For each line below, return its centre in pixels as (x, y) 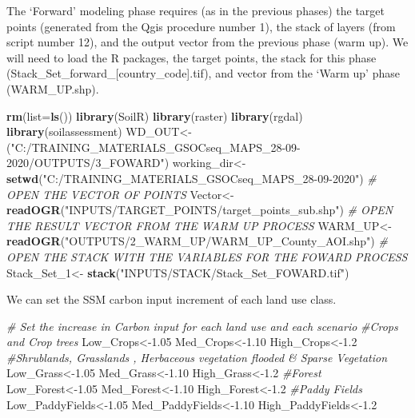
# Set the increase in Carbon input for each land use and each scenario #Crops (202, 326)
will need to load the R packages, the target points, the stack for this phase (192, 57)
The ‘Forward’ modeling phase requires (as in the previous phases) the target (196, 10)
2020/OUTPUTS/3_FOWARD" (86, 163)
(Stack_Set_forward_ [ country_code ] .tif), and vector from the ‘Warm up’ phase (203, 73)
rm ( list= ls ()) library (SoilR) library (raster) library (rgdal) (155, 115)
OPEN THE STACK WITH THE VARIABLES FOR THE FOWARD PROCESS (207, 256)
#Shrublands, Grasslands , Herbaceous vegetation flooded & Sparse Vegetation (197, 357)
